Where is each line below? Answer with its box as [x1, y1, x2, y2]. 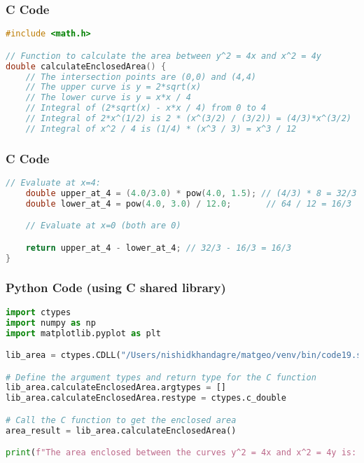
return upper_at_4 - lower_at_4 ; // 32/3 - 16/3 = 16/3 [25, 242, 292, 253]
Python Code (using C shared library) [6, 279, 226, 296]
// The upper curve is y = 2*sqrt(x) [25, 82, 202, 92]
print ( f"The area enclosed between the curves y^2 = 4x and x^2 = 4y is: [6, 448, 357, 458]
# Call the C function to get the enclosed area [6, 415, 237, 425]
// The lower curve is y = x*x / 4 [25, 92, 191, 103]
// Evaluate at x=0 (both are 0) [25, 221, 181, 231]
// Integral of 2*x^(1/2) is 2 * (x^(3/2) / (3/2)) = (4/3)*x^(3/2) [25, 113, 351, 123]
